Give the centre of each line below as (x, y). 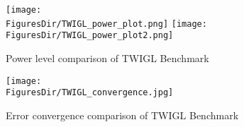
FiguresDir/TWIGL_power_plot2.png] (90, 36)
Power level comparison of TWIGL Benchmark (107, 58)
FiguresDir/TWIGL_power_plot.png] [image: (106, 24)
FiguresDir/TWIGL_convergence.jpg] (90, 93)
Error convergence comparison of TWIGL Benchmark (122, 115)
